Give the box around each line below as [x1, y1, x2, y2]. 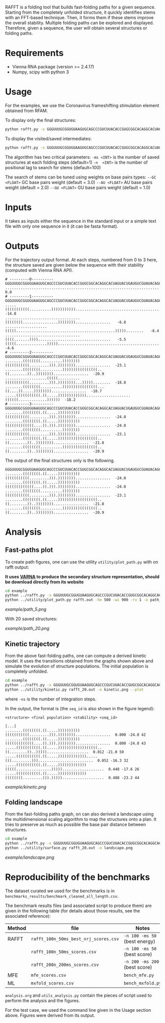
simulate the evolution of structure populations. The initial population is [5, 663, 149, 669]
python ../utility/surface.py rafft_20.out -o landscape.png [5, 845, 133, 850]
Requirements [5, 48, 64, 59]
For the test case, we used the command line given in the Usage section [5, 1007, 151, 1013]
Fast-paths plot [5, 546, 53, 554]
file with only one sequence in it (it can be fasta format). [5, 223, 118, 229]
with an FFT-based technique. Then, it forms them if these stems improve [5, 15, 154, 20]
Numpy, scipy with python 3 [12, 69, 69, 75]
